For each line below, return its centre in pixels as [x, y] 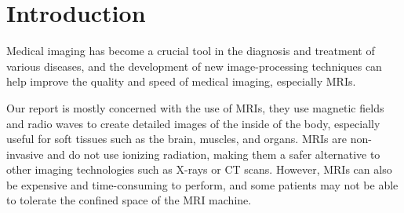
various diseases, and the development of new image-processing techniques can [194, 66]
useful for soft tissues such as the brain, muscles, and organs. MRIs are [177, 139]
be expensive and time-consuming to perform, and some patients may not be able [202, 184]
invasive [25, 154]
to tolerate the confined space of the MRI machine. [129, 200]
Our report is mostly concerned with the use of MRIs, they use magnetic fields [195, 107]
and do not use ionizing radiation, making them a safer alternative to [214, 154]
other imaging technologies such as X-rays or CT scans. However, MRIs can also [199, 169]
